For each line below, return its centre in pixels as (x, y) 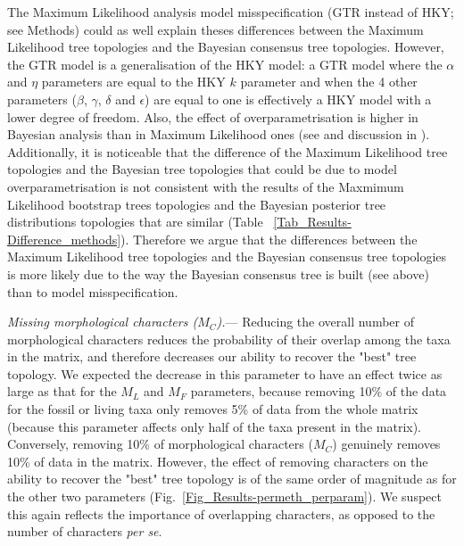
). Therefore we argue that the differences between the (269, 239)
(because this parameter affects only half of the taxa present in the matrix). (215, 426)
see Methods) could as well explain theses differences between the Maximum (215, 29)
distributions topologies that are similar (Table (135, 222)
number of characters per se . (85, 531)
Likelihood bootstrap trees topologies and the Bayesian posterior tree (197, 204)
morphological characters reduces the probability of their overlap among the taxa (229, 339)
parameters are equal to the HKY (133, 82)
